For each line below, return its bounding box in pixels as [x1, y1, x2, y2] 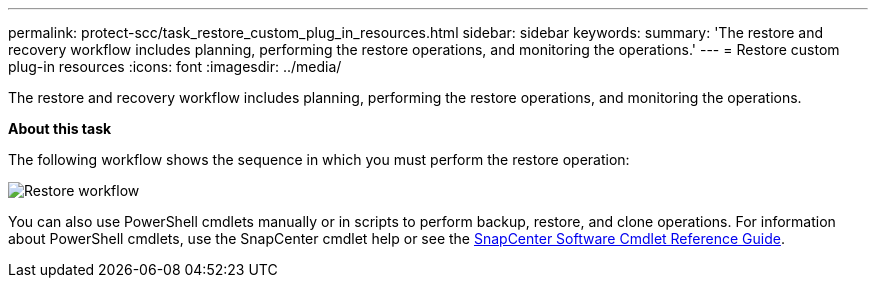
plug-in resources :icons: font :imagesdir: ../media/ [8, 58, 342, 75]
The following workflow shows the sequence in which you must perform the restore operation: [8, 151, 630, 168]
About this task [8, 120, 112, 137]
